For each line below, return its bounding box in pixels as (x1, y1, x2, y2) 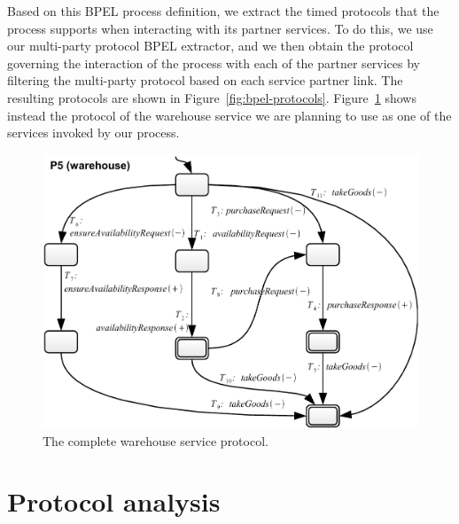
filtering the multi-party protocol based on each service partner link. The (7, 71, 403, 90)
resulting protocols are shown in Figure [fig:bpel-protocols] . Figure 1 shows (7, 88, 416, 106)
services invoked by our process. (7, 123, 180, 142)
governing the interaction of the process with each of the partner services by (7, 53, 421, 72)
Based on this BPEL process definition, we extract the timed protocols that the (7, 2, 440, 20)
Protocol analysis (7, 483, 221, 520)
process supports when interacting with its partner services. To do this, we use (7, 19, 433, 37)
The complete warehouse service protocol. (43, 431, 268, 450)
